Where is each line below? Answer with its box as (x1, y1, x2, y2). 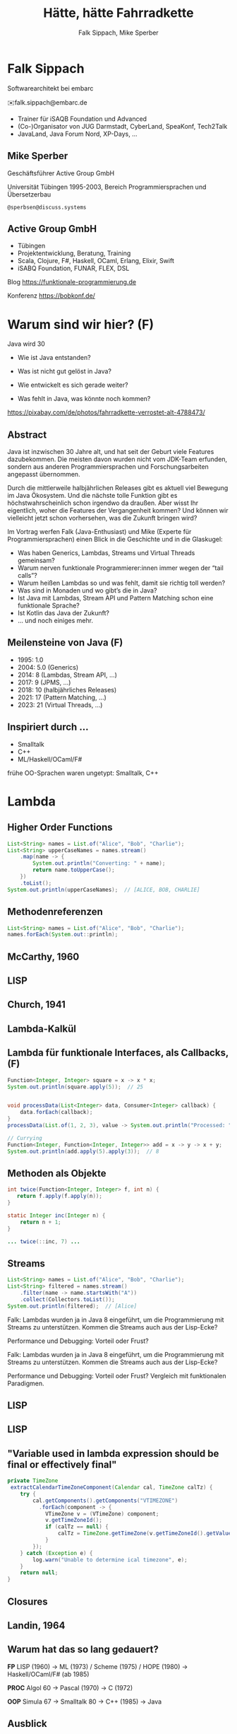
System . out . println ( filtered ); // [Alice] (7, 1303, 138, 1310)
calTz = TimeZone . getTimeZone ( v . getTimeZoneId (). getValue (57, 1530, 232, 1537)
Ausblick (7, 1718, 47, 1730)
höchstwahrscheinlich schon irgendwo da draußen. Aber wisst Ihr (7, 499, 199, 507)
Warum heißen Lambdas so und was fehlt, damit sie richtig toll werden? (17, 578, 226, 588)
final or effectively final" (7, 1458, 117, 1470)
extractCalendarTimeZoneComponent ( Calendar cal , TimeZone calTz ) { (10, 1484, 213, 1491)
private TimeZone (7, 1477, 59, 1484)
